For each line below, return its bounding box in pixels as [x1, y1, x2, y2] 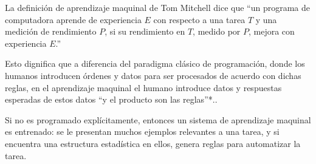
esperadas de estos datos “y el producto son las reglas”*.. [5, 93, 218, 106]
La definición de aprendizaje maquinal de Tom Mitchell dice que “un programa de [5, 1, 311, 13]
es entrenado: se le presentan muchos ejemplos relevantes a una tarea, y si [5, 125, 280, 138]
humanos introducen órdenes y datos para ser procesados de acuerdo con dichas [5, 69, 301, 81]
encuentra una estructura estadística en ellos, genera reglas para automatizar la [5, 137, 301, 149]
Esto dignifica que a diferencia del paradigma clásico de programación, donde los [5, 57, 305, 70]
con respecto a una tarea [153, 13, 246, 26]
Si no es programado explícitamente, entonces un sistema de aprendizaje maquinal [5, 113, 311, 126]
